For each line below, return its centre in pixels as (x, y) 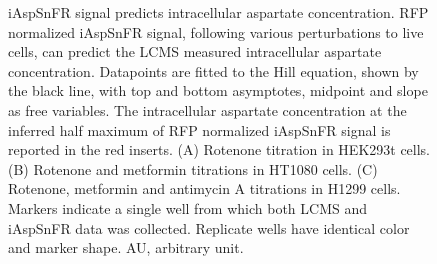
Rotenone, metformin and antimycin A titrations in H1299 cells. (204, 188)
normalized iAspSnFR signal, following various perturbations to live (216, 31)
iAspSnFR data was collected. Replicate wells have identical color (209, 227)
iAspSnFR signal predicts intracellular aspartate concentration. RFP (218, 12)
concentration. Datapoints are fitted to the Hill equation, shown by (213, 70)
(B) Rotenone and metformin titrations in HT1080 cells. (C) (193, 168)
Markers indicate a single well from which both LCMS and (188, 207)
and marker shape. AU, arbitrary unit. (126, 247)
